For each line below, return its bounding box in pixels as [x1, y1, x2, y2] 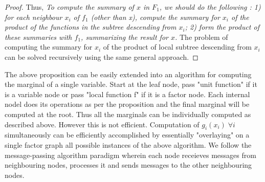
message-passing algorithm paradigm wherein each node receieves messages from [5, 149, 256, 160]
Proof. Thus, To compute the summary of [5, 2, 134, 12]
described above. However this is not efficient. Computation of [5, 119, 200, 129]
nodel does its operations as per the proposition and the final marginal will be [5, 99, 250, 109]
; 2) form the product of [185, 21, 259, 32]
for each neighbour [5, 11, 62, 22]
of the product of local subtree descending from [103, 41, 252, 52]
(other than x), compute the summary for [91, 11, 220, 22]
